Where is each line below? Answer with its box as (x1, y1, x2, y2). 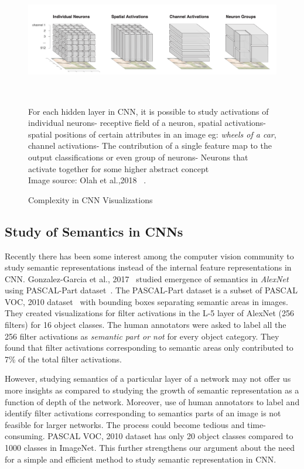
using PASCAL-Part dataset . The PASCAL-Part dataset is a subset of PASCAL (5, 284, 298, 296)
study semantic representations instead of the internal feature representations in (5, 261, 292, 273)
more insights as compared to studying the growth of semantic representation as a (5, 384, 299, 396)
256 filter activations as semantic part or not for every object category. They (5, 330, 279, 342)
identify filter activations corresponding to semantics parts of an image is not (5, 407, 281, 419)
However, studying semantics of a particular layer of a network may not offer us (5, 372, 291, 385)
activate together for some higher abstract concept (28, 162, 209, 174)
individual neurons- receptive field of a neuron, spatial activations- (28, 117, 266, 129)
